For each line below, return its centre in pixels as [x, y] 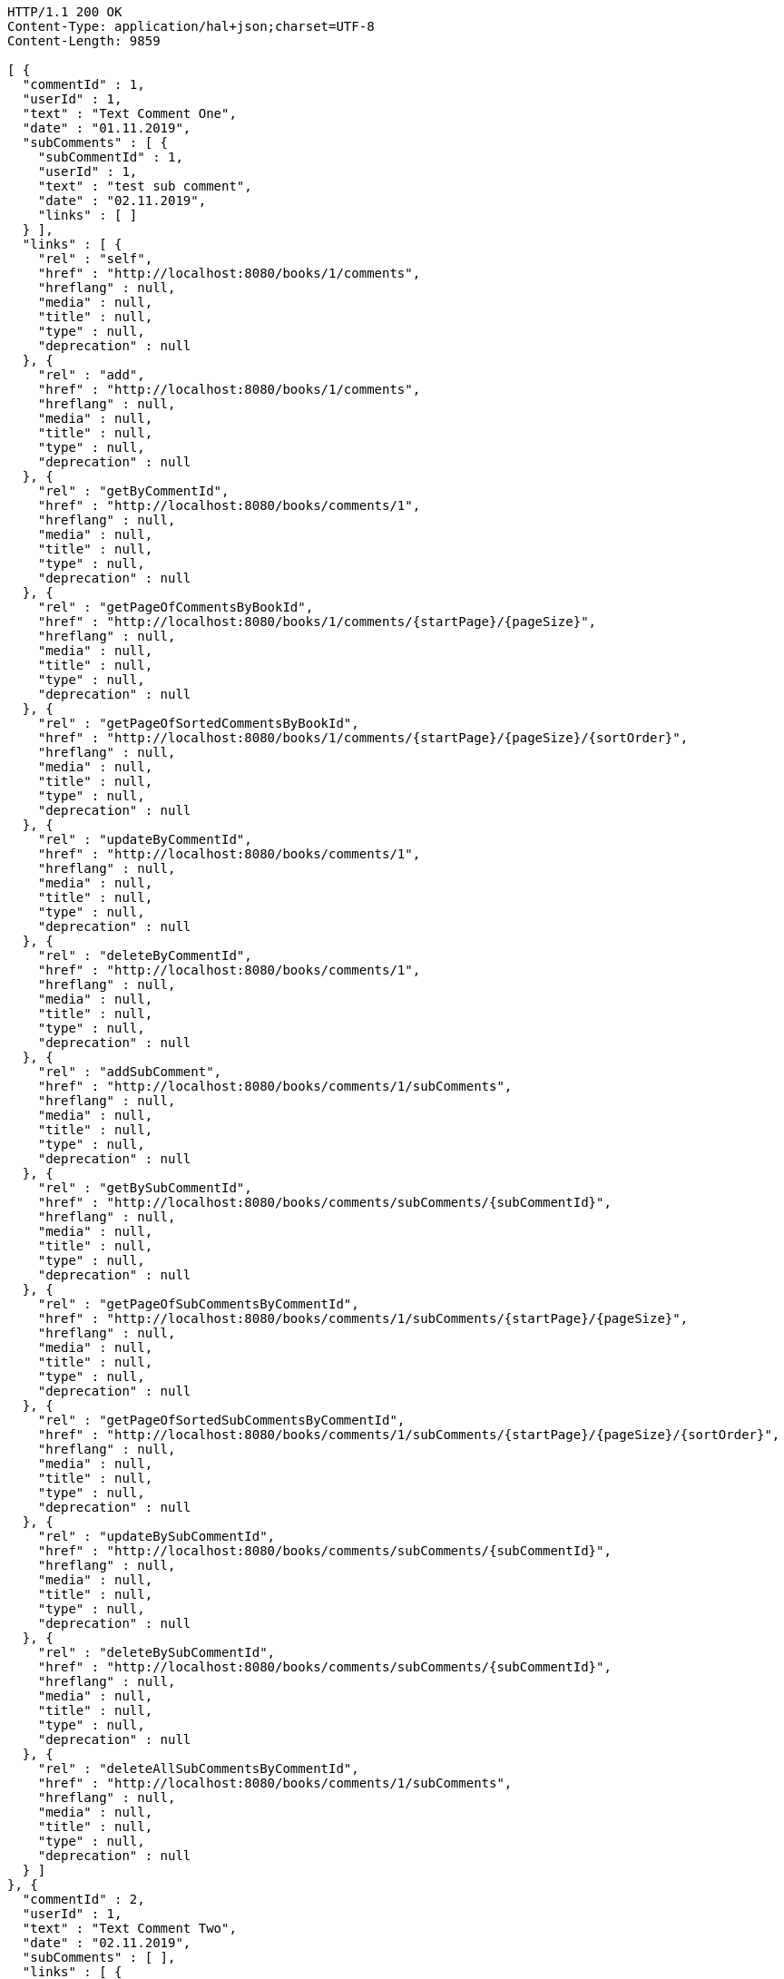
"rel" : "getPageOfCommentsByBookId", [176, 607]
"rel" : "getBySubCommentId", [145, 1188]
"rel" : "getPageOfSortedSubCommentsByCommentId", [221, 1420]
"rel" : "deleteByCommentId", [145, 955]
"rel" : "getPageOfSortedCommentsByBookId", [198, 723]
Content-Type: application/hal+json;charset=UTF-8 [191, 26]
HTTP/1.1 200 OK [65, 12]
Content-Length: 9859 [84, 41]
